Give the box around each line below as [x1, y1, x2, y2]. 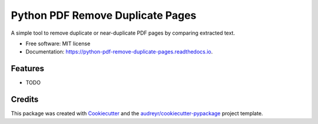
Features [11, 63, 44, 73]
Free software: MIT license [25, 40, 91, 47]
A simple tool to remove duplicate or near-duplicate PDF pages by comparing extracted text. [11, 29, 236, 36]
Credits [11, 95, 39, 105]
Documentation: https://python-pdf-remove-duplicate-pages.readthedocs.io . [25, 48, 213, 55]
